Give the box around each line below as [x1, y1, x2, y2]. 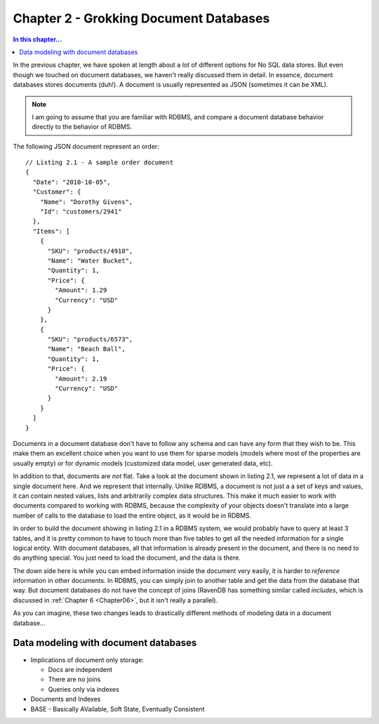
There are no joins [48, 675, 101, 684]
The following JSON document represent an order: [13, 142, 159, 150]
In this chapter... [13, 35, 62, 44]
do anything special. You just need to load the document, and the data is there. [13, 553, 241, 562]
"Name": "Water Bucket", [47, 256, 133, 265]
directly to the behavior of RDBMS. [32, 123, 133, 131]
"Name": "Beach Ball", [47, 345, 126, 353]
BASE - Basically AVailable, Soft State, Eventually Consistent [30, 704, 205, 713]
